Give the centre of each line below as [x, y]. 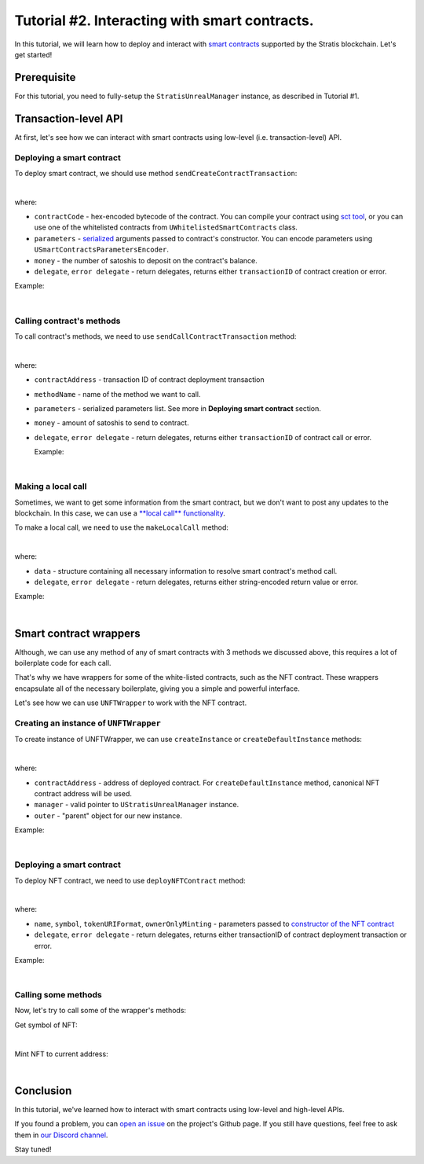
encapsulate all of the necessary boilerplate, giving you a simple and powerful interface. [157, 688]
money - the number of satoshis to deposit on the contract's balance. [146, 260]
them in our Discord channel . [61, 1135]
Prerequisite [45, 77]
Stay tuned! [33, 1149]
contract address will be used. [83, 793]
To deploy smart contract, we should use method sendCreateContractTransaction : [156, 173]
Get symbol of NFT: [46, 1025]
